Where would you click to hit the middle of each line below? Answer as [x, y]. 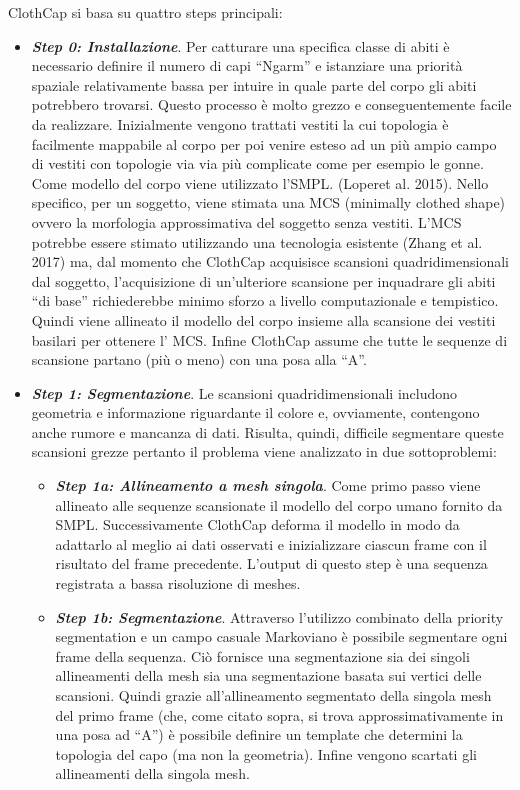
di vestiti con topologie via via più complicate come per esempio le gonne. [257, 163]
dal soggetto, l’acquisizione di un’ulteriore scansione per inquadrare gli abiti [263, 280]
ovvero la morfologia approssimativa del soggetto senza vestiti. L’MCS [246, 221]
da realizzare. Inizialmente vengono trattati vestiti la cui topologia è [240, 123]
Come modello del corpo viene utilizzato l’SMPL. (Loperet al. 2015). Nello [260, 182]
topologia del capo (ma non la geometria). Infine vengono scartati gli [266, 753]
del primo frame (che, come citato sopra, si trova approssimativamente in [279, 714]
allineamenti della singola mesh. [152, 773]
